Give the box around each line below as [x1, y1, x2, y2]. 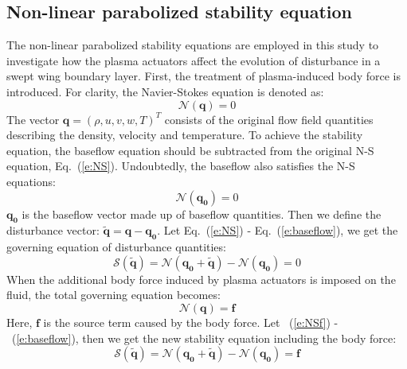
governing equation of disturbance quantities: [6, 239, 226, 255]
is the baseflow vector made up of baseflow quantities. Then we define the [22, 205, 382, 222]
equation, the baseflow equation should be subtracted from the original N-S [6, 142, 374, 158]
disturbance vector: [6, 222, 100, 239]
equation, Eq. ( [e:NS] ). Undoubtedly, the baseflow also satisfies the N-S [6, 157, 355, 174]
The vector [6, 111, 60, 127]
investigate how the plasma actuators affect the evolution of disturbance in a [6, 52, 381, 68]
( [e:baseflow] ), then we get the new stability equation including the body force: [11, 329, 397, 346]
